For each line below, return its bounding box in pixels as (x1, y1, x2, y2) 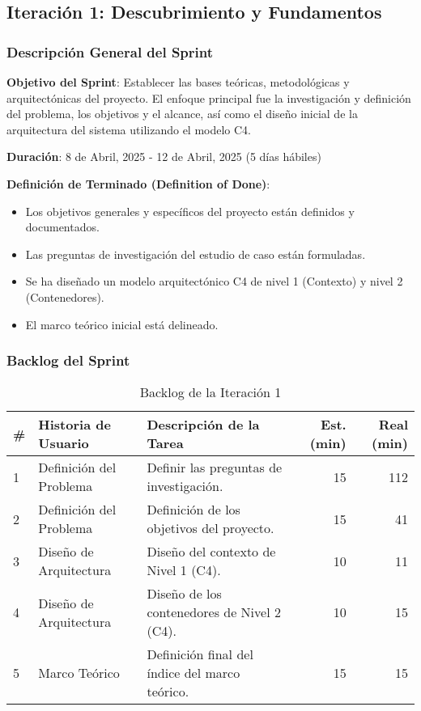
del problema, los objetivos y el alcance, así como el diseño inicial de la (6, 105, 358, 122)
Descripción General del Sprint (6, 41, 214, 61)
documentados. (25, 218, 100, 235)
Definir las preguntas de (147, 458, 283, 477)
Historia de (38, 415, 111, 434)
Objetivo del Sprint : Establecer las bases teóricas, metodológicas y (6, 74, 350, 90)
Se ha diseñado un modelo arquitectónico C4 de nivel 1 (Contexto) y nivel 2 (25, 273, 403, 290)
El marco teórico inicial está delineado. (25, 315, 219, 332)
